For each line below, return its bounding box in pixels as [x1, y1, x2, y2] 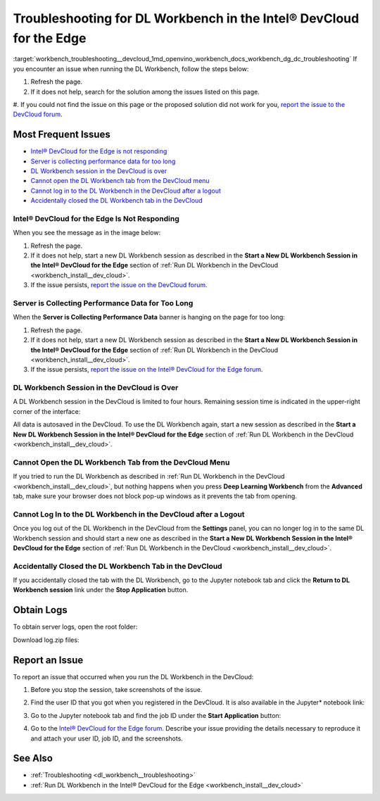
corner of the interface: [13, 407, 81, 415]
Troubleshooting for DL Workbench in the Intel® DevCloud [13, 11, 360, 26]
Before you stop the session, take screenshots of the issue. [30, 686, 203, 694]
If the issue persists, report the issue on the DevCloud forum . [30, 281, 208, 289]
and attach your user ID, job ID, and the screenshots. [30, 734, 183, 743]
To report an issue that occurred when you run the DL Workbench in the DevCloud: [13, 672, 254, 681]
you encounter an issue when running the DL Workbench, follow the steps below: [13, 64, 249, 73]
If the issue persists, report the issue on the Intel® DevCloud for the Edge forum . [30, 365, 263, 374]
